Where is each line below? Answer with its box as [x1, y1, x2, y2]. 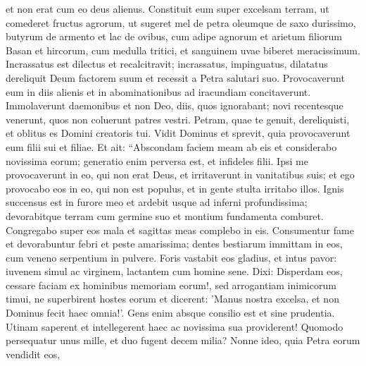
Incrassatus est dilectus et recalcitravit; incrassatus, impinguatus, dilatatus [6, 56, 328, 71]
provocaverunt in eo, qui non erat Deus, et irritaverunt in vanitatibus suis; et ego [6, 167, 355, 182]
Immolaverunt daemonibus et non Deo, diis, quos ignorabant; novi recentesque [6, 98, 343, 113]
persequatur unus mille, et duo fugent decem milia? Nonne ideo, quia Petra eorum [6, 333, 360, 348]
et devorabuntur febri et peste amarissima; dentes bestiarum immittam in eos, [6, 236, 343, 251]
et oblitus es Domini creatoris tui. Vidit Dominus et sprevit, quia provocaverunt [6, 126, 351, 140]
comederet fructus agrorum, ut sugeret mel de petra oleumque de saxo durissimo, [6, 15, 356, 30]
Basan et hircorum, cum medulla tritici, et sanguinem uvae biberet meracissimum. [6, 42, 360, 57]
